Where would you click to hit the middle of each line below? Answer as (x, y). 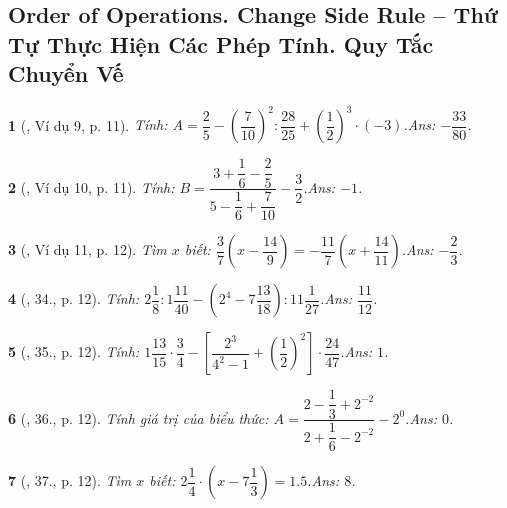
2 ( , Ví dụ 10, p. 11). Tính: (91, 186)
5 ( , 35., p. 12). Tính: (74, 351)
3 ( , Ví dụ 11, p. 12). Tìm (87, 249)
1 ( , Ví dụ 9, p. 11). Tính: (88, 124)
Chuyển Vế (66, 73)
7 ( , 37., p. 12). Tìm (70, 480)
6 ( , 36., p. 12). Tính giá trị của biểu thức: (138, 417)
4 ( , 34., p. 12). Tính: (74, 298)
